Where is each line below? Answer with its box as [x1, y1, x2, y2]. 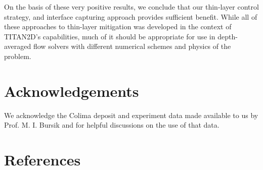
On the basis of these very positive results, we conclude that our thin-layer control [4, 2, 259, 12]
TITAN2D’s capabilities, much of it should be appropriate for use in [4, 31, 215, 41]
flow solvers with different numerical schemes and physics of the [33, 41, 231, 51]
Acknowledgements [4, 80, 139, 101]
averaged [4, 41, 31, 51]
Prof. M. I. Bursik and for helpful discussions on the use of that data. [4, 120, 220, 130]
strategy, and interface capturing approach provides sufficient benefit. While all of [4, 11, 257, 22]
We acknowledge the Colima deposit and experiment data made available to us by [4, 109, 258, 120]
